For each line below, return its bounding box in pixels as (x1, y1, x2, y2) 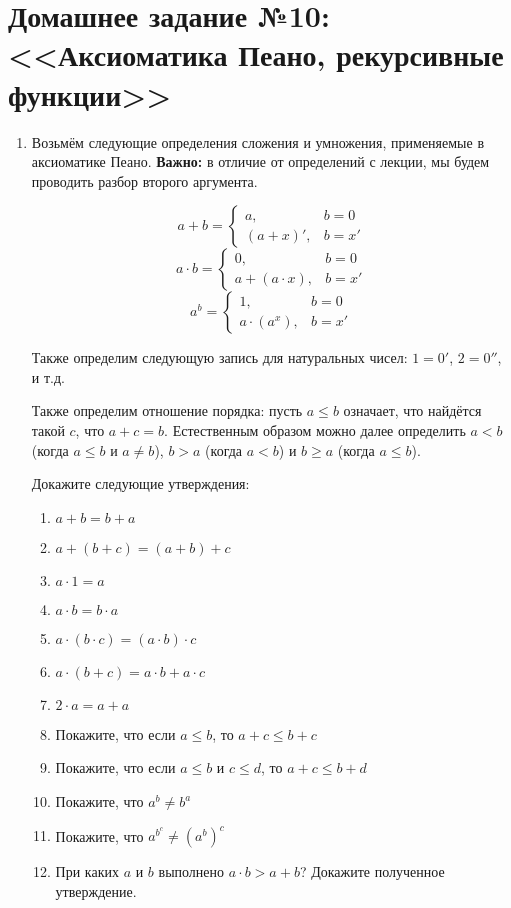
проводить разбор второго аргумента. (31, 170, 258, 191)
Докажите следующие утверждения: (31, 473, 250, 494)
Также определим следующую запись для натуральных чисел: (31, 347, 408, 368)
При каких (55, 861, 119, 882)
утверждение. (55, 880, 137, 901)
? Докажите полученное (299, 861, 445, 882)
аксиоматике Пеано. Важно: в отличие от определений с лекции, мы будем (31, 151, 490, 172)
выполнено (158, 861, 225, 882)
